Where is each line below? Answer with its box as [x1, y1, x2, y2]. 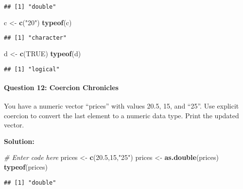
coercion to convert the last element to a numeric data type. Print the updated [4, 110, 239, 120]
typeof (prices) [4, 161, 48, 172]
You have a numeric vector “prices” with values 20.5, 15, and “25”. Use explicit [4, 100, 239, 110]
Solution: [4, 136, 35, 146]
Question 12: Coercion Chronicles [4, 82, 119, 92]
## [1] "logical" [4, 65, 60, 73]
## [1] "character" [4, 34, 67, 42]
